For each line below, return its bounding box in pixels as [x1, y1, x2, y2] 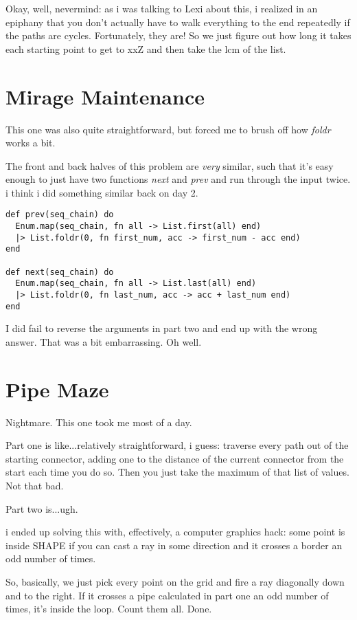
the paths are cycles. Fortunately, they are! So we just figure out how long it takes [5, 28, 352, 43]
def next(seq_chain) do [5, 267, 114, 277]
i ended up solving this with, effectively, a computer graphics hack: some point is [5, 524, 345, 539]
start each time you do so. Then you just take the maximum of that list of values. [5, 465, 349, 479]
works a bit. [5, 135, 56, 150]
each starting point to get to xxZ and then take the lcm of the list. [5, 41, 286, 56]
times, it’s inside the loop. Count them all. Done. [5, 601, 212, 616]
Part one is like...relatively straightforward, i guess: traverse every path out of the [5, 438, 349, 452]
